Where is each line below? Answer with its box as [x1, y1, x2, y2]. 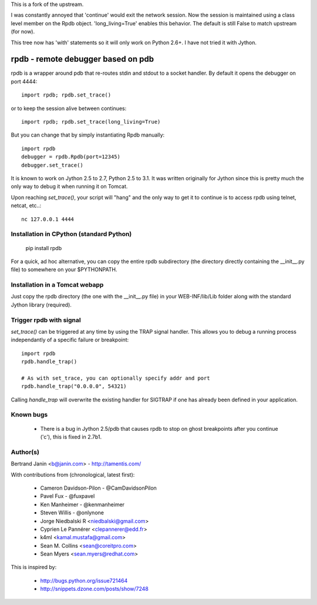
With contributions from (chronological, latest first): [11, 471, 135, 478]
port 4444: [11, 78, 38, 85]
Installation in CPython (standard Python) [11, 230, 132, 238]
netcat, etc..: [11, 202, 42, 209]
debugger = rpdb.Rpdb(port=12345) [21, 154, 120, 160]
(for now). [11, 28, 35, 35]
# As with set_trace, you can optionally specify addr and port [21, 374, 211, 381]
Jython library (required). [11, 301, 72, 308]
